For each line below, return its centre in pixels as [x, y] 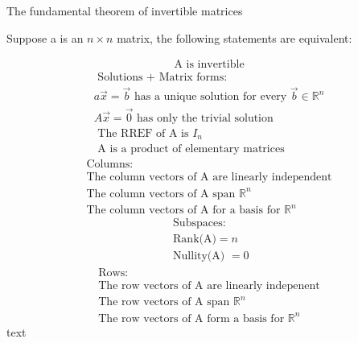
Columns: [110, 165]
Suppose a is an [45, 37]
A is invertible [209, 65]
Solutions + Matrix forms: [163, 78]
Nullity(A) [199, 256]
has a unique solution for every [210, 97]
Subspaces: [200, 223]
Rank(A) [195, 240]
